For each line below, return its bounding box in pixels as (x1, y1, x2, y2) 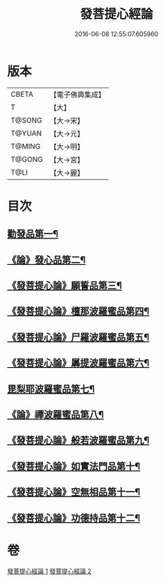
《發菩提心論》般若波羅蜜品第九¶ (7, 435, 150, 446)
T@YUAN (10, 128, 42, 138)
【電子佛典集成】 (49, 90, 105, 99)
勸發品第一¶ (7, 228, 59, 240)
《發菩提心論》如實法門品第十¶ (7, 460, 141, 472)
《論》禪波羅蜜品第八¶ (7, 409, 104, 421)
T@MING (10, 141, 41, 151)
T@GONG (10, 154, 43, 164)
